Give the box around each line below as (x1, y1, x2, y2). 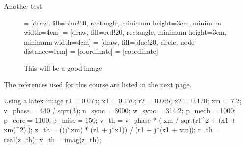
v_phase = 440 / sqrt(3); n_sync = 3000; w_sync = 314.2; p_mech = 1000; (4, 105, 236, 115)
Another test (4, 1, 42, 11)
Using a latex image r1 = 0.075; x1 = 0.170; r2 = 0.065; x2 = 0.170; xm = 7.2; (4, 96, 242, 106)
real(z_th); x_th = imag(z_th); (4, 134, 101, 144)
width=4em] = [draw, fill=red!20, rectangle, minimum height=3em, (24, 27, 227, 37)
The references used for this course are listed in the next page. (4, 79, 191, 89)
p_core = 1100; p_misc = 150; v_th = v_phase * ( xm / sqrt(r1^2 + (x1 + (4, 115, 236, 125)
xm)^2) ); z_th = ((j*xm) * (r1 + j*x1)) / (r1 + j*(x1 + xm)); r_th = (4, 124, 220, 134)
